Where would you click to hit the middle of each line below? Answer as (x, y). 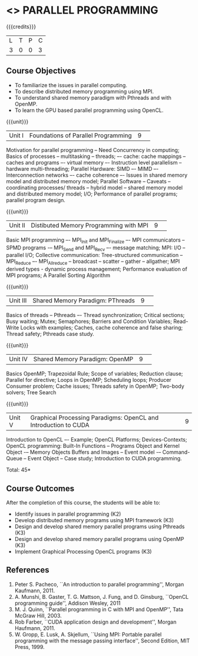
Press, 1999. (30, 647)
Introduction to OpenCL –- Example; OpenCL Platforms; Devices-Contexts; (97, 440)
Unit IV (19, 359)
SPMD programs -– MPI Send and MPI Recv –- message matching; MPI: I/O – (96, 248)
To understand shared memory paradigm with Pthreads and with (93, 97)
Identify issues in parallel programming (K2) (68, 514)
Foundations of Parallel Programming (80, 135)
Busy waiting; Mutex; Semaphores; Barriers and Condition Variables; (89, 321)
